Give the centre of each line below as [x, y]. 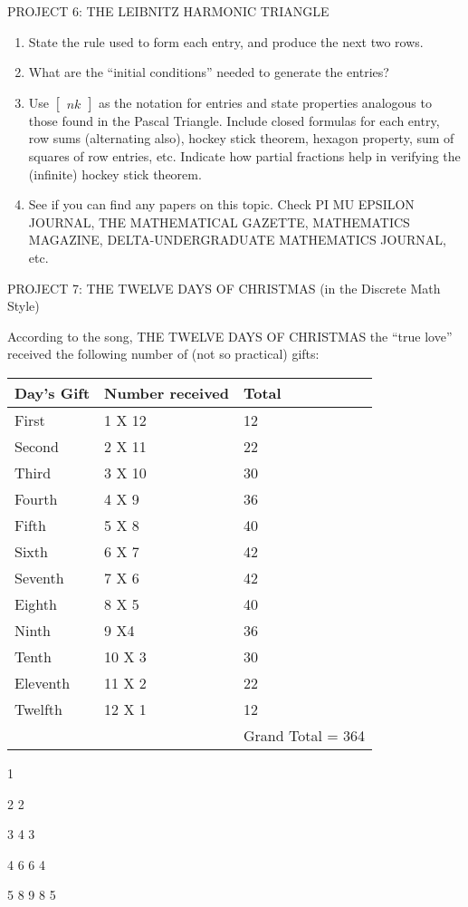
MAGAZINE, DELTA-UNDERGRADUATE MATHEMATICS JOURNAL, [237, 240]
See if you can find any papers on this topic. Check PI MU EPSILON [221, 204]
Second [37, 446]
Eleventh [43, 682]
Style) [24, 306]
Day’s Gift [53, 392]
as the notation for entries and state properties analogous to [265, 102]
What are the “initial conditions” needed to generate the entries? [209, 72]
